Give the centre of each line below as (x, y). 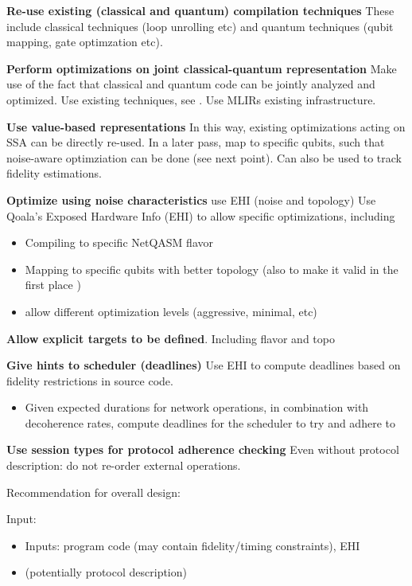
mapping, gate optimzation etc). (85, 42)
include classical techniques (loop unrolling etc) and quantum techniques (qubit (200, 26)
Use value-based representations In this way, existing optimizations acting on (206, 126)
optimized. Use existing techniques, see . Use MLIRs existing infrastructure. (191, 99)
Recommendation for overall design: (93, 492)
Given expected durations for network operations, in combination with (197, 407)
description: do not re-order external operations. (124, 465)
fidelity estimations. (54, 173)
